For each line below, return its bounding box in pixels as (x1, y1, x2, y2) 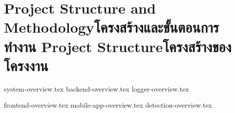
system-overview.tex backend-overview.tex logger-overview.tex (4, 83, 189, 94)
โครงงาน (4, 55, 48, 75)
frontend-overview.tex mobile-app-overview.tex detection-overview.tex (4, 100, 213, 110)
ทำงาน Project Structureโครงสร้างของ (4, 36, 232, 56)
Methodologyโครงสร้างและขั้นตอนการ (4, 17, 219, 37)
